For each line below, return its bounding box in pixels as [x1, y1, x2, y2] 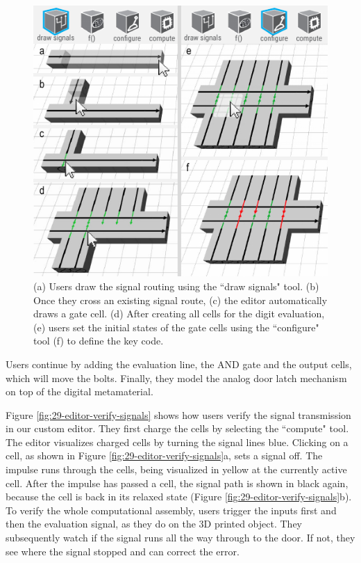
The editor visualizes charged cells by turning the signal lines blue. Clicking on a [6, 434, 349, 449]
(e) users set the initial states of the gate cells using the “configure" [33, 319, 319, 334]
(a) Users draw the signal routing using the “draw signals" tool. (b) [33, 278, 319, 293]
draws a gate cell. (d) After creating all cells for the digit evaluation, [33, 306, 325, 321]
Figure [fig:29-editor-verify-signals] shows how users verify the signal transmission [6, 407, 351, 422]
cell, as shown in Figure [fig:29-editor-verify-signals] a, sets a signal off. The [6, 448, 323, 463]
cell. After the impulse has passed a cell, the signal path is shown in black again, [6, 475, 349, 490]
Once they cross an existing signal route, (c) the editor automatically [33, 292, 328, 307]
